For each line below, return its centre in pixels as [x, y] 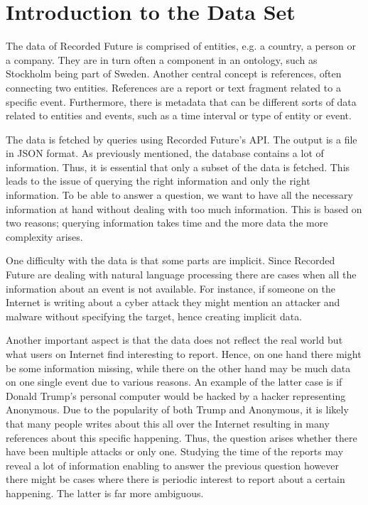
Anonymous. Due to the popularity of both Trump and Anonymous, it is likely [177, 409]
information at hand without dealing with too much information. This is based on [184, 208]
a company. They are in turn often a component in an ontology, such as [162, 59]
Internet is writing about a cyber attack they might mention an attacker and [173, 302]
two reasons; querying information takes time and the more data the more [167, 223]
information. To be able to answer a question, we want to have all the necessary [179, 195]
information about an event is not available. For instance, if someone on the [171, 288]
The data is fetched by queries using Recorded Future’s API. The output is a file [182, 139]
